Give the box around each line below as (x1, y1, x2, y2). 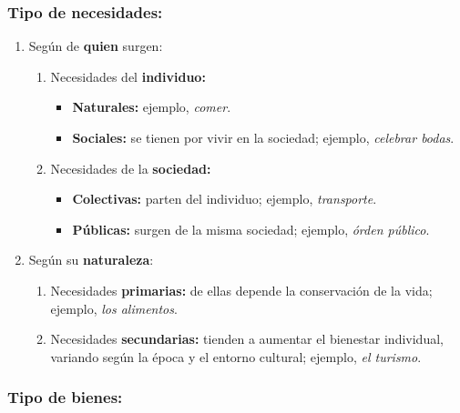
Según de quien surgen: (28, 36, 163, 55)
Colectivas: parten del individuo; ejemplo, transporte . (72, 189, 377, 208)
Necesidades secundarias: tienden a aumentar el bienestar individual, (50, 329, 444, 348)
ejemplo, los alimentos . (50, 298, 178, 317)
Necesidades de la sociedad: (50, 158, 211, 177)
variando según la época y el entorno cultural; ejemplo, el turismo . (50, 347, 422, 366)
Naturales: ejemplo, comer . (72, 97, 231, 116)
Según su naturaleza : (28, 250, 154, 269)
